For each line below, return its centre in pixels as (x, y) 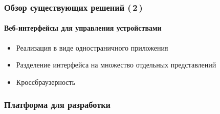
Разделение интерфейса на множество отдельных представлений (116, 65)
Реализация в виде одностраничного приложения (92, 47)
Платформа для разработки (58, 105)
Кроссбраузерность (46, 82)
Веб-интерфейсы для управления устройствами (83, 28)
